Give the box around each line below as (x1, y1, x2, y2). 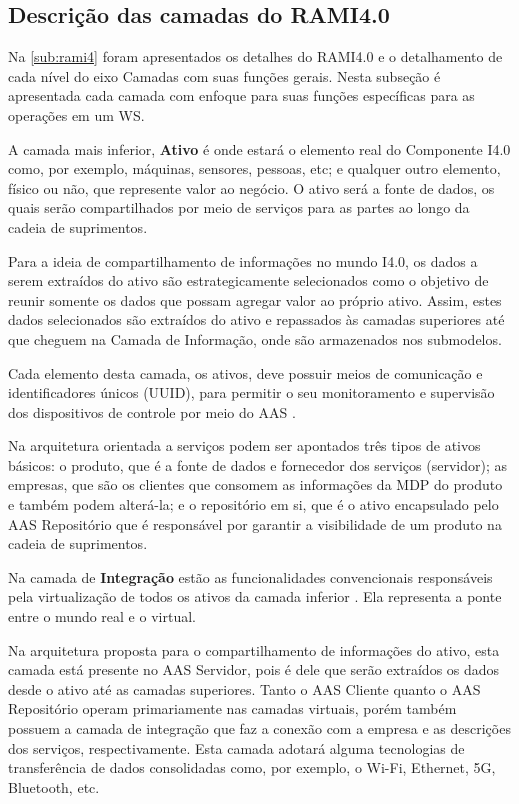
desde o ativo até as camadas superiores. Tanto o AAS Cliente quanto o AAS (8, 678, 481, 699)
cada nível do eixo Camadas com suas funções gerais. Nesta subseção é (8, 65, 441, 86)
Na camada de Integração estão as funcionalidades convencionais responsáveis (8, 566, 493, 587)
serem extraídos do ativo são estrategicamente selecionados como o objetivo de (8, 270, 489, 291)
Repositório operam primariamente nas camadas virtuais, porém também (8, 698, 457, 719)
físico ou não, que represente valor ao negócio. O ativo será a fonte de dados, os (8, 177, 495, 198)
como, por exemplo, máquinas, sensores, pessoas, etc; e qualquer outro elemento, (8, 158, 501, 179)
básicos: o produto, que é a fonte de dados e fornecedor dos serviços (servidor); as (8, 454, 507, 475)
